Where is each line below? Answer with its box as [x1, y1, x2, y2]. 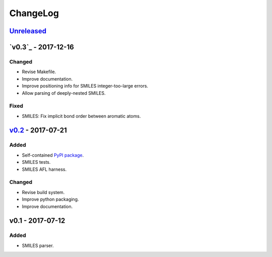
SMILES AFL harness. [22, 166, 67, 172]
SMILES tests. [22, 159, 51, 165]
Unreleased [9, 27, 47, 35]
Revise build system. [22, 189, 65, 195]
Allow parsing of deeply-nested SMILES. [22, 90, 106, 96]
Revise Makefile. [22, 69, 56, 75]
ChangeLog [9, 8, 59, 19]
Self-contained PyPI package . [22, 152, 84, 158]
